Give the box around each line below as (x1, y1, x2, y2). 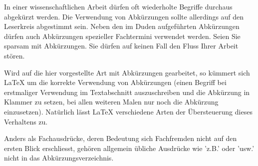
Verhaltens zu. (4, 116, 48, 126)
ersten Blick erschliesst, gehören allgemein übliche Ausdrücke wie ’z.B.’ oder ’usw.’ (4, 142, 255, 153)
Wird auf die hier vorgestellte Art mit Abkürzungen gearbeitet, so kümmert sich (4, 67, 250, 77)
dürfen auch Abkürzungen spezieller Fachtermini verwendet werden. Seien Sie (4, 30, 241, 41)
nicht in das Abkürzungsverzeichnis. (4, 152, 114, 163)
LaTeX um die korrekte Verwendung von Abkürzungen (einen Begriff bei (4, 77, 227, 87)
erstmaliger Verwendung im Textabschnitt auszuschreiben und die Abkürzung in (4, 86, 250, 97)
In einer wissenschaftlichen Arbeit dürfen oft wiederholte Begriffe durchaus (4, 1, 233, 11)
